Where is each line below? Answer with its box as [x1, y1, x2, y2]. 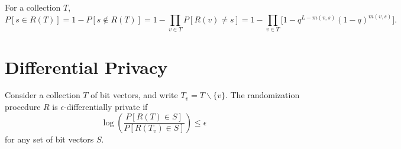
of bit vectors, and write [90, 89, 178, 101]
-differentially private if [64, 101, 148, 113]
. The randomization [225, 89, 300, 101]
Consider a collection [5, 89, 80, 101]
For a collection [5, 1, 61, 13]
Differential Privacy [5, 54, 168, 79]
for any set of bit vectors [5, 132, 94, 145]
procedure [5, 101, 41, 113]
